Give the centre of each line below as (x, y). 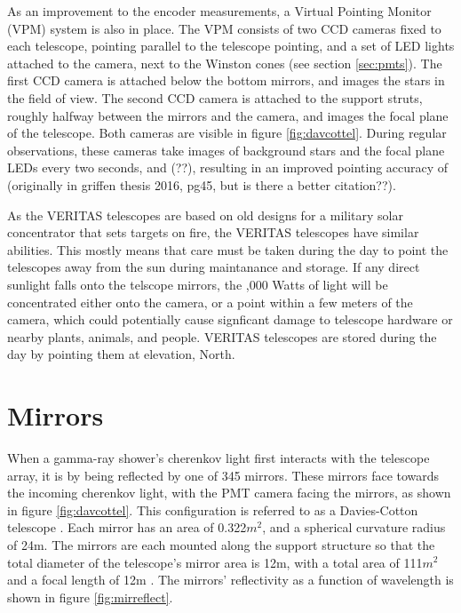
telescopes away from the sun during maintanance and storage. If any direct (214, 267)
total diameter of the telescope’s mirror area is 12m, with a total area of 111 (215, 562)
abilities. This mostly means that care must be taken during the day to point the (228, 249)
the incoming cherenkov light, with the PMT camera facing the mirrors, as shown (229, 493)
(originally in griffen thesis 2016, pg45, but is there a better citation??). (202, 184)
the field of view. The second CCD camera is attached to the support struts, (215, 97)
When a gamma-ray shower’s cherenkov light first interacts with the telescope (219, 458)
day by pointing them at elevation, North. (121, 354)
